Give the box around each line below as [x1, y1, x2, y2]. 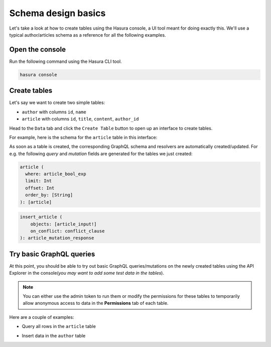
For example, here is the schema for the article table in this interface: [9, 134, 158, 140]
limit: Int [25, 178, 52, 184]
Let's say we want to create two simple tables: [9, 99, 105, 105]
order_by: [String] [25, 192, 73, 198]
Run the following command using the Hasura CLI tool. [9, 58, 122, 64]
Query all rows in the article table [22, 323, 96, 329]
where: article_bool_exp [25, 171, 86, 177]
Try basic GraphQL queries [9, 250, 95, 258]
